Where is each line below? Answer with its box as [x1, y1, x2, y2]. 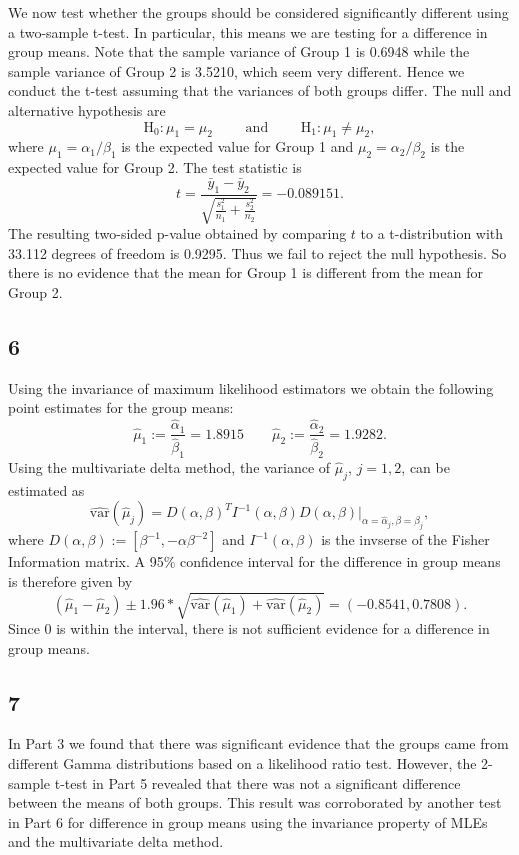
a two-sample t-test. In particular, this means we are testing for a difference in [8, 21, 488, 42]
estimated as [8, 479, 85, 500]
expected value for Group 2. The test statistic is [8, 157, 302, 178]
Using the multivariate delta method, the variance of [8, 457, 331, 478]
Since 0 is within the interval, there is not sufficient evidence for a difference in [8, 617, 490, 638]
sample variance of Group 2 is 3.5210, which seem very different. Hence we [8, 60, 465, 81]
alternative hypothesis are [8, 99, 166, 120]
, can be [401, 457, 450, 478]
